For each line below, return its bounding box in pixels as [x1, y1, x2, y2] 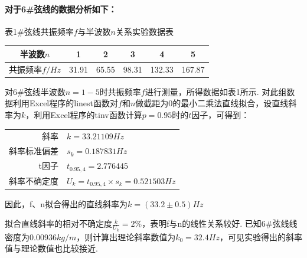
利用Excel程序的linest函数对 [12, 97, 118, 109]
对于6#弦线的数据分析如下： [5, 2, 117, 15]
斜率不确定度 [9, 175, 58, 187]
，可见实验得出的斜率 [219, 230, 302, 243]
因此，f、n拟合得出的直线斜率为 [5, 197, 128, 210]
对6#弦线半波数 [5, 85, 66, 97]
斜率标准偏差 [9, 145, 58, 157]
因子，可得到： [191, 109, 250, 121]
